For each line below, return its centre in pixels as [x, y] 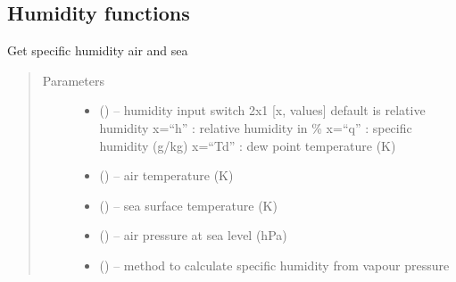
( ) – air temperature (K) [166, 175]
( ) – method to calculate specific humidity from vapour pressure [274, 265]
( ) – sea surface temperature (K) [188, 205]
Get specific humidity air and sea [98, 50]
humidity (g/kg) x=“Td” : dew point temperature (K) [248, 145]
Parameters [73, 80]
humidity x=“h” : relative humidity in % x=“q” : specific [256, 127]
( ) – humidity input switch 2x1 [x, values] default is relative [262, 110]
